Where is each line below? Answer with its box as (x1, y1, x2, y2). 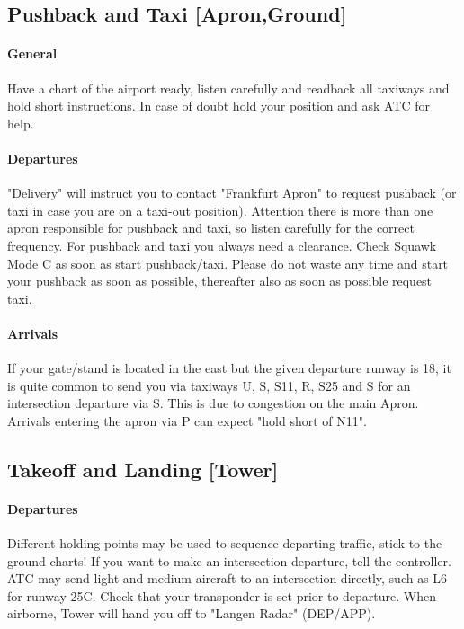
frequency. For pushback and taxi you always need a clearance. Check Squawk (7, 235, 437, 254)
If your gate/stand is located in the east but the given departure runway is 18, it (7, 359, 451, 377)
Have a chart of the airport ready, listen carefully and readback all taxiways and (7, 78, 450, 97)
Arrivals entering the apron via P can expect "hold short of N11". (7, 411, 367, 430)
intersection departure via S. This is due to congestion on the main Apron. (7, 394, 419, 412)
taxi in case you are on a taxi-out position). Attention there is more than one (7, 200, 433, 219)
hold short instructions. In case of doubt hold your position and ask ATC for (7, 96, 431, 115)
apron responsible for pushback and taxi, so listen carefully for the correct (7, 218, 415, 237)
